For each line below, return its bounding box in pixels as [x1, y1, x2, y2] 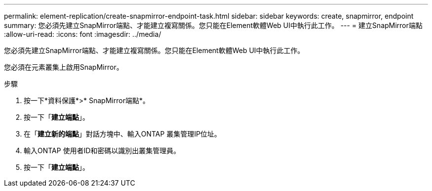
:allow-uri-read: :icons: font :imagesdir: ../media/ [4, 30, 161, 38]
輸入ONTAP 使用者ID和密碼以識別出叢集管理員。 [24, 146, 180, 155]
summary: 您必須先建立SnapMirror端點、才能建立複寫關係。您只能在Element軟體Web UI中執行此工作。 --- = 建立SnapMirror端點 [4, 21, 423, 29]
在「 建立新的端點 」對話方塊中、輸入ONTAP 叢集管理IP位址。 [24, 130, 221, 138]
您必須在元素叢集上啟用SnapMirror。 [4, 63, 123, 71]
